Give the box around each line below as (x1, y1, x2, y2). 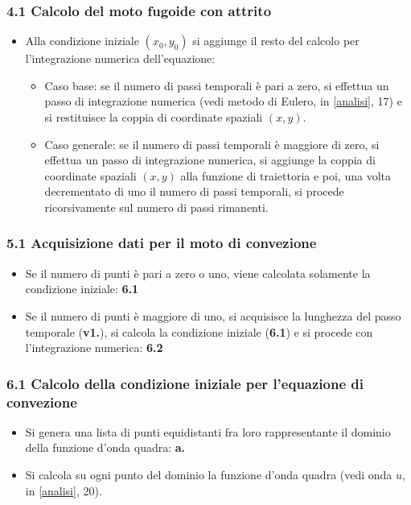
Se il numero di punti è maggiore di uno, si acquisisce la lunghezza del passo (25, 307, 401, 324)
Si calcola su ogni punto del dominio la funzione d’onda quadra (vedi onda (25, 466, 393, 483)
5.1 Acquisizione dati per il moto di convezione (6, 233, 317, 253)
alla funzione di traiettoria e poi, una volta (180, 167, 392, 184)
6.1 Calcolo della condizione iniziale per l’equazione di (6, 373, 364, 393)
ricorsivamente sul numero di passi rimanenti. (44, 198, 269, 215)
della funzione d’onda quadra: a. (25, 439, 186, 456)
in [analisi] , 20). (25, 482, 102, 499)
